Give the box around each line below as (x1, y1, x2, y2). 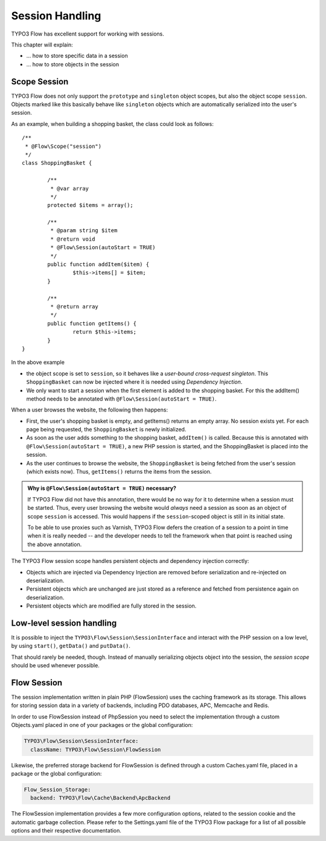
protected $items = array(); (47, 202, 134, 209)
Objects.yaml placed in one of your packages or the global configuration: (11, 722, 193, 729)
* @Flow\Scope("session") (25, 142, 102, 150)
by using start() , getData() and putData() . (11, 643, 131, 650)
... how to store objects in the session (26, 60, 120, 68)
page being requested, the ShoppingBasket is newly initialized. (26, 426, 187, 433)
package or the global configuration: (11, 770, 102, 778)
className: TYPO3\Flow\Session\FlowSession (30, 746, 161, 753)
